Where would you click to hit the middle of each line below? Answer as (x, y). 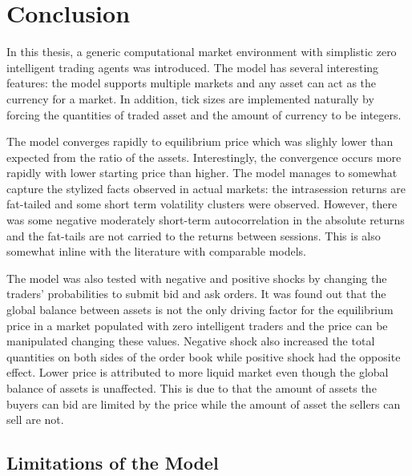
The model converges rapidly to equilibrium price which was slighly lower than (200, 141)
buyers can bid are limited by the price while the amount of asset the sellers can (204, 403)
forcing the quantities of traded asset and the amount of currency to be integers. (204, 114)
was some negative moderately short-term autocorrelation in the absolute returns (206, 220)
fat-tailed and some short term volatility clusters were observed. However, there (202, 204)
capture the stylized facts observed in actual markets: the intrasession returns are (206, 188)
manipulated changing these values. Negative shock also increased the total (191, 341)
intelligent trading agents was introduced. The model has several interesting (193, 67)
